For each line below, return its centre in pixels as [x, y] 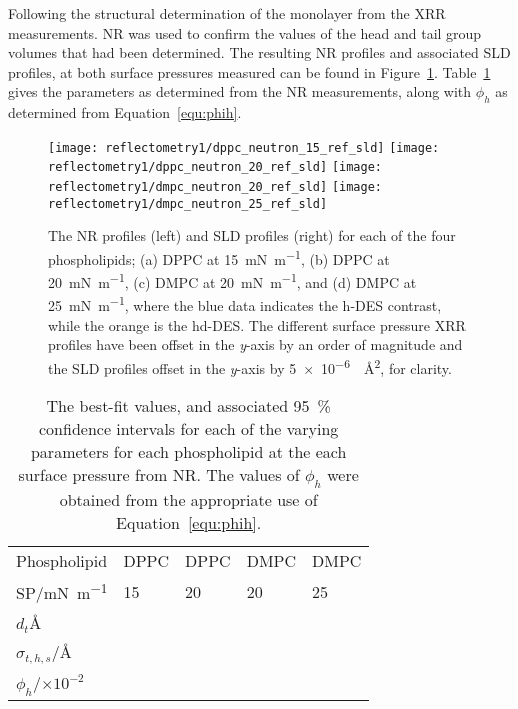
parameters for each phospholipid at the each [188, 452]
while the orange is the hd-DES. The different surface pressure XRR [257, 324]
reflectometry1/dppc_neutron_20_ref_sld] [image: [215, 167]
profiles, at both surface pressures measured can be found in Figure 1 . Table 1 [249, 71]
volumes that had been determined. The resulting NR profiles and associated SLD [259, 52]
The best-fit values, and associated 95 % [188, 406]
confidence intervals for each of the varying [189, 429]
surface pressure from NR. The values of [159, 475]
